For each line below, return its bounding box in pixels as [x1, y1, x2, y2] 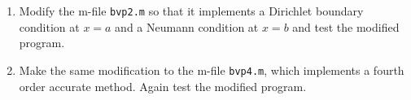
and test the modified [292, 18, 400, 35]
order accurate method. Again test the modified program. [19, 77, 307, 94]
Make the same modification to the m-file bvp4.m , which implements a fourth [19, 61, 404, 78]
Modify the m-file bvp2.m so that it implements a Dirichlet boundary [19, 2, 364, 19]
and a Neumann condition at [115, 18, 259, 35]
